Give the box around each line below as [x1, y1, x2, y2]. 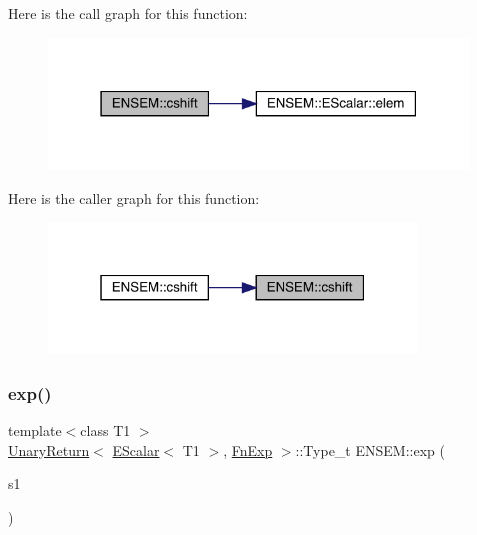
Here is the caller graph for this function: [8, 187, 260, 208]
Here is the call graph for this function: [8, 3, 248, 23]
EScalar [112, 439, 160, 460]
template [8, 420, 62, 441]
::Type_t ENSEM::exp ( [295, 439, 445, 460]
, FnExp [223, 439, 273, 460]
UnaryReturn [8, 439, 90, 460]
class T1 [80, 420, 131, 441]
